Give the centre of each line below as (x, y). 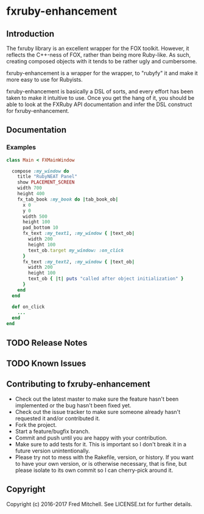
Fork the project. (36, 424)
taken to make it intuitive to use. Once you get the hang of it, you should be (100, 98)
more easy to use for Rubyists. (45, 80)
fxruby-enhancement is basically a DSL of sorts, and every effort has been (100, 91)
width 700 (30, 188)
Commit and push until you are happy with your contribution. (91, 438)
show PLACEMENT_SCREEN (46, 182)
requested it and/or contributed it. (58, 418)
